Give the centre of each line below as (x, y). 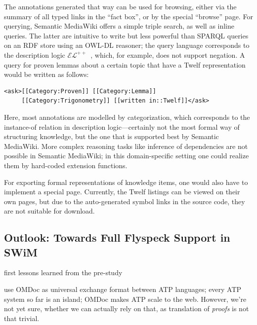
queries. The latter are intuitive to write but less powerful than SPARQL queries (126, 35)
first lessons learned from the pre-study (63, 272)
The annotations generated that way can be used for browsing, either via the (120, 6)
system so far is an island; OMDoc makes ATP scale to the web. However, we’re (125, 299)
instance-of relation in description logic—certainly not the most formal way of (122, 126)
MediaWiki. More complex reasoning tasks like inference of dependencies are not (126, 146)
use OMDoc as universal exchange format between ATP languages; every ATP (123, 289)
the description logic (35, 54)
